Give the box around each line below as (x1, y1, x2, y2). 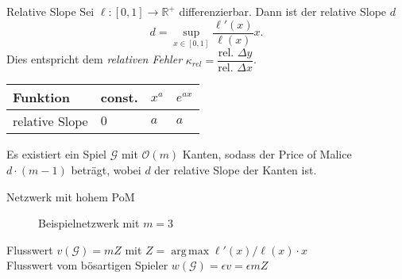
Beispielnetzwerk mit (38, 215, 140, 231)
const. (100, 88, 138, 107)
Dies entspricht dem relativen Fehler (6, 51, 183, 67)
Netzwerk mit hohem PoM (6, 188, 135, 204)
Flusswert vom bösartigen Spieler (6, 257, 168, 273)
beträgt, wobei (71, 161, 141, 178)
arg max (171, 245, 210, 257)
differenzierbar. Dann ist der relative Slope (179, 3, 387, 19)
